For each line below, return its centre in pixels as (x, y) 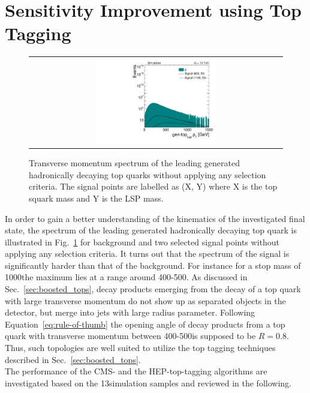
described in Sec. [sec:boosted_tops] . (73, 359)
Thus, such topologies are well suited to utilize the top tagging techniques (140, 348)
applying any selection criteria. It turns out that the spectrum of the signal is (147, 253)
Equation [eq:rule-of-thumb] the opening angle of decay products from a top (145, 324)
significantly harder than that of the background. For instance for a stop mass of (153, 265)
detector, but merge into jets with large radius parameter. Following (130, 312)
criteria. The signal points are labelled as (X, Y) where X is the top (153, 186)
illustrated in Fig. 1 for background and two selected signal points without (142, 241)
